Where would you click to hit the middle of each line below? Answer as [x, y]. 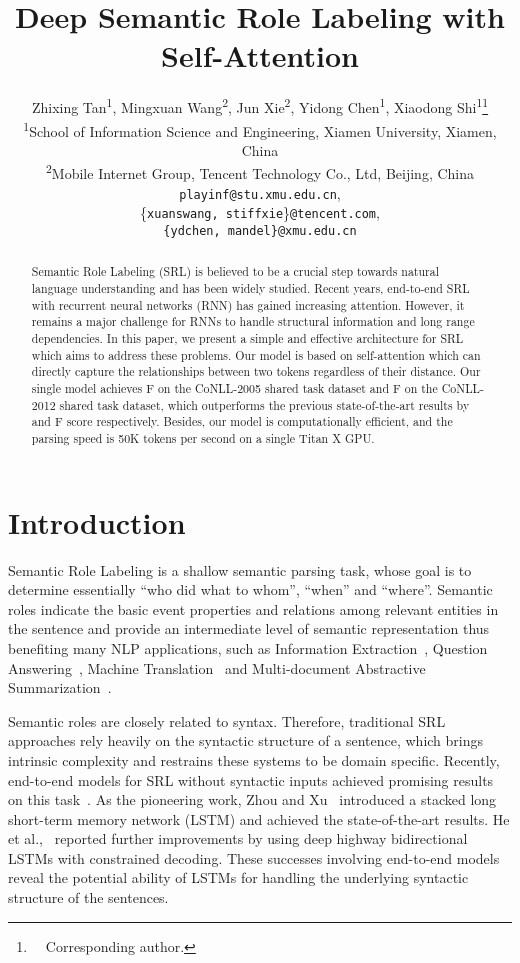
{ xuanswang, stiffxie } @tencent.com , [260, 212]
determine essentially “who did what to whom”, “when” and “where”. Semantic [250, 589]
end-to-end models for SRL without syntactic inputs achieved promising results [251, 779]
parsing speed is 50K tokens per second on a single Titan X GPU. [203, 437]
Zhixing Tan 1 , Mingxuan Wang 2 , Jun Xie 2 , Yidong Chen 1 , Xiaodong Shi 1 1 [260, 105]
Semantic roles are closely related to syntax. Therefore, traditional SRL [227, 720]
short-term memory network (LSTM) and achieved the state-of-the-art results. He [259, 818]
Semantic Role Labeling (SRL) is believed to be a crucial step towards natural [235, 271]
